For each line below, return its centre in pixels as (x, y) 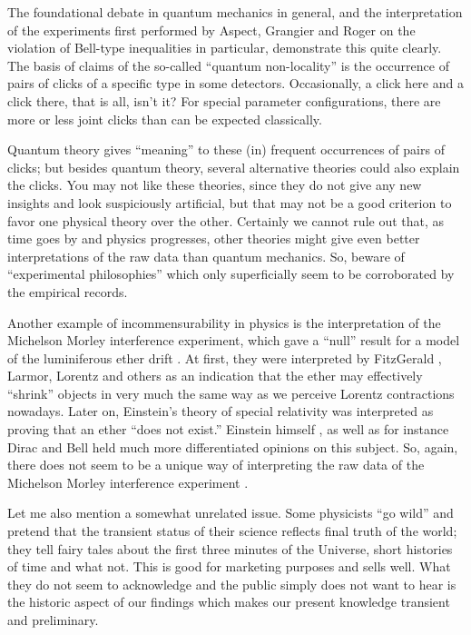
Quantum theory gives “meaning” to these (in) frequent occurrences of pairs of (226, 149)
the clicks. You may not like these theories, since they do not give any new (215, 185)
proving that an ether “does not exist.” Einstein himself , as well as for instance (228, 429)
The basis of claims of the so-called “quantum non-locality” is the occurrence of (228, 65)
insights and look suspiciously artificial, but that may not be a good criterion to (230, 202)
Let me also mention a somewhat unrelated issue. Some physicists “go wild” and (231, 513)
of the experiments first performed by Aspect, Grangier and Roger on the (211, 30)
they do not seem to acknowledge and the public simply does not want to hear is (232, 584)
